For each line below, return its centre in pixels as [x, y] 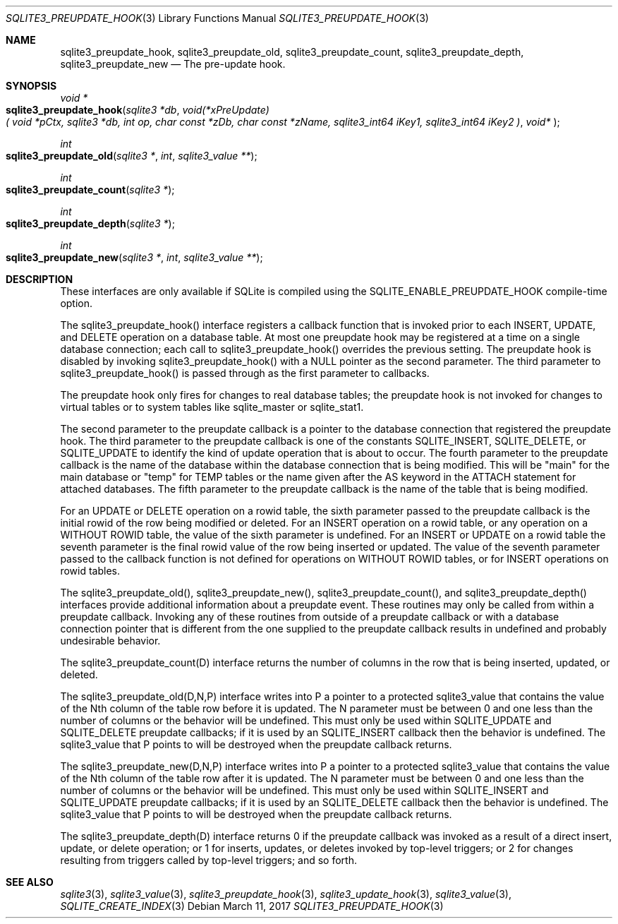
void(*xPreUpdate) [226, 110]
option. [77, 303]
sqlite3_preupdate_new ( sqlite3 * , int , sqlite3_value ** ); [134, 257]
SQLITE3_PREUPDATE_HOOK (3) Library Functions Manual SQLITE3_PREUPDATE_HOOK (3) [217, 18]
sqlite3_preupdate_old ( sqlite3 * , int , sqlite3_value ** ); [132, 156]
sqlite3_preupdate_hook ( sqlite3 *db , [93, 110]
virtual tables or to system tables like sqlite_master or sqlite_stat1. [212, 407]
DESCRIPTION [40, 279]
